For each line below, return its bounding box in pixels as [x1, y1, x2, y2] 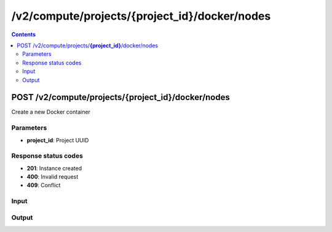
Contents [11, 31, 36, 38]
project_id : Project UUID [26, 136, 89, 144]
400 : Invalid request [26, 173, 79, 180]
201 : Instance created [26, 164, 82, 172]
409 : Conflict [26, 182, 61, 189]
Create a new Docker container [11, 108, 90, 116]
